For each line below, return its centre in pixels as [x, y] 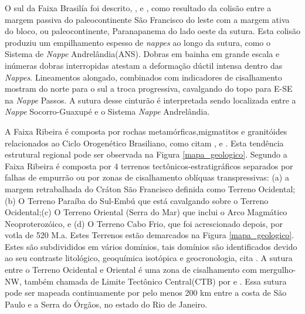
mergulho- [278, 270]
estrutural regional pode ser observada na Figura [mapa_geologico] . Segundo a [146, 154]
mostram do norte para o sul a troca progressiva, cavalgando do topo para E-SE [149, 88]
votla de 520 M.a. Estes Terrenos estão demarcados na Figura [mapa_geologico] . [150, 235]
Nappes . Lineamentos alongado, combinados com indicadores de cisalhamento [143, 77]
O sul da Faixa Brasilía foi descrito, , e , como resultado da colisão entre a [138, 8]
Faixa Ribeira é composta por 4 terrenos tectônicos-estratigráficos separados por [149, 166]
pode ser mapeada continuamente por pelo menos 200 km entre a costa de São [146, 293]
